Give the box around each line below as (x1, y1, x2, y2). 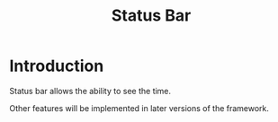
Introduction (9, 56, 104, 76)
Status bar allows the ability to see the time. (9, 85, 172, 96)
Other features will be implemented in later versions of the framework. (9, 102, 270, 113)
